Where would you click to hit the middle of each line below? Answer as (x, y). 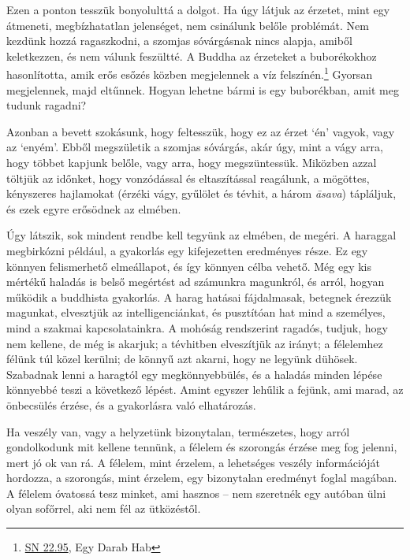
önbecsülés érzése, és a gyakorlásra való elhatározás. (131, 404)
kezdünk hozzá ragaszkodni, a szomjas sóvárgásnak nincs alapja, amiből (179, 41)
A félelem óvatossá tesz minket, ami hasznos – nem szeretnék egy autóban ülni (196, 493)
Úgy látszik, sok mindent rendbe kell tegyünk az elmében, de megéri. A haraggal (201, 235)
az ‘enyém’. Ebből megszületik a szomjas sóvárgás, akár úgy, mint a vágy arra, (195, 147)
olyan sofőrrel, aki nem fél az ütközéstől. (104, 508)
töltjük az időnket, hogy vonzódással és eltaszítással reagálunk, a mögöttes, (188, 178)
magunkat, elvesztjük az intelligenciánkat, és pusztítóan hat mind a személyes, (196, 312)
